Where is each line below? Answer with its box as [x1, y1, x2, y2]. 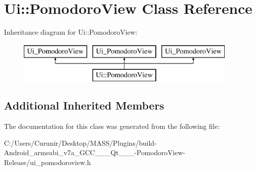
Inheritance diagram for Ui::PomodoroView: [4, 27, 137, 37]
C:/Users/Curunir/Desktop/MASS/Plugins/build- [4, 137, 157, 148]
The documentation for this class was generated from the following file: [4, 121, 220, 131]
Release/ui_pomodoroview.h [4, 157, 91, 167]
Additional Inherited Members [4, 98, 164, 113]
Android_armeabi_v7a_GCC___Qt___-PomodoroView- [4, 147, 186, 158]
